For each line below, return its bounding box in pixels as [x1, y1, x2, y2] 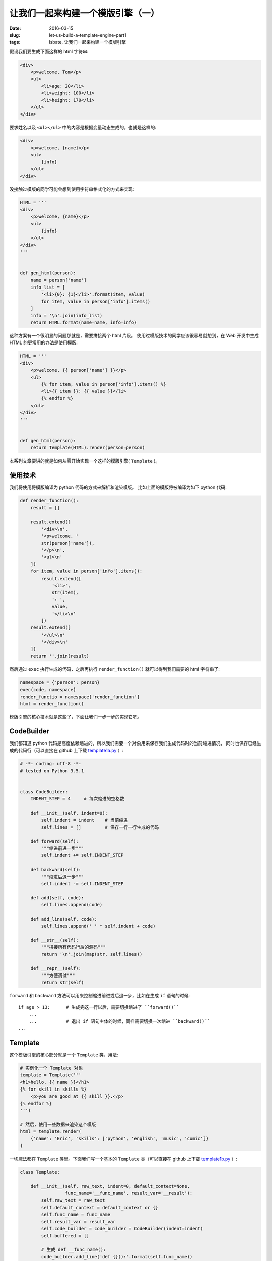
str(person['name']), [41, 540, 95, 546]
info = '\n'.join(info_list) [30, 313, 103, 318]
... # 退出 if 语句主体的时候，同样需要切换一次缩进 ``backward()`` [28, 1018, 210, 1024]
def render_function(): [20, 498, 79, 504]
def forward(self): [30, 838, 79, 844]
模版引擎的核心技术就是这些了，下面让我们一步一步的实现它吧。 [9, 714, 142, 720]
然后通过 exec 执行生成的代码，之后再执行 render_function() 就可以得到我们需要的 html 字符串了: [9, 666, 220, 672]
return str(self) [41, 980, 84, 986]
